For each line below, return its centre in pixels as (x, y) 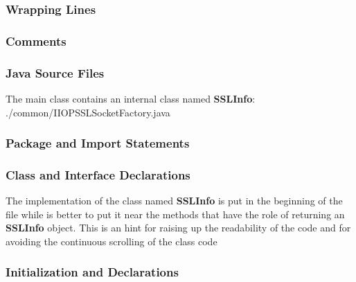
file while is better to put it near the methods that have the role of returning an (175, 214)
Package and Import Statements (98, 143)
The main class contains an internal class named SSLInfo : (131, 98)
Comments (36, 41)
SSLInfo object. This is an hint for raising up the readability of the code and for (178, 228)
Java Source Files (55, 72)
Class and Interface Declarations (98, 174)
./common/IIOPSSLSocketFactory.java (88, 112)
